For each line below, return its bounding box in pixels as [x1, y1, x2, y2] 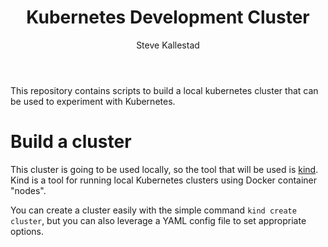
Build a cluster [10, 131, 132, 153]
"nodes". [10, 184, 47, 196]
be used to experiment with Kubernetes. [10, 95, 176, 107]
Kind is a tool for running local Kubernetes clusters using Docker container [10, 174, 318, 186]
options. [10, 225, 45, 237]
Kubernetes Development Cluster [26, 6, 310, 29]
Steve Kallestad [136, 39, 200, 51]
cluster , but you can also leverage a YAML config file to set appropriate [10, 214, 307, 226]
